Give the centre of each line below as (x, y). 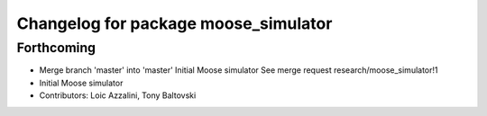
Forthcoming (56, 48)
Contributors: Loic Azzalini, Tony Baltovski (118, 95)
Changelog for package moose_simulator (175, 23)
